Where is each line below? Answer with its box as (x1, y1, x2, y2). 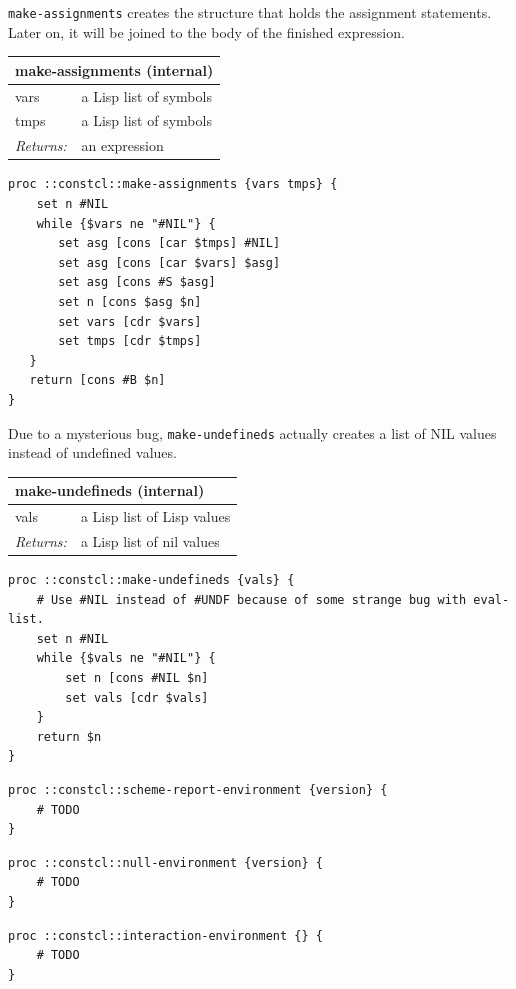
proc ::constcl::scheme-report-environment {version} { (8, 782, 388, 797)
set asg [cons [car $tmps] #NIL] (58, 236, 281, 251)
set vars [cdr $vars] (58, 314, 202, 329)
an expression (81, 135, 164, 156)
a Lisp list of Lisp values (80, 506, 231, 527)
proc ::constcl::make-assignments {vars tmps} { (8, 177, 338, 192)
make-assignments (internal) (15, 59, 214, 80)
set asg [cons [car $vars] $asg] (58, 255, 281, 270)
